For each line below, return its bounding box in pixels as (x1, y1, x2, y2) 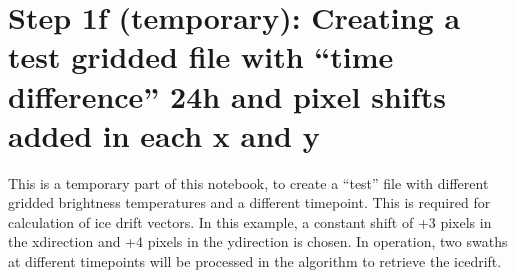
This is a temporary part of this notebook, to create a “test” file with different (8, 172, 489, 193)
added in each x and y (8, 114, 320, 155)
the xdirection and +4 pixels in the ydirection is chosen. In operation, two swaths (8, 231, 508, 252)
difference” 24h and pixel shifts (8, 75, 446, 116)
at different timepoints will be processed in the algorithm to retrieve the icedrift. (8, 251, 502, 272)
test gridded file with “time (8, 36, 394, 77)
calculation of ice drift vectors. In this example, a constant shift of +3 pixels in (8, 211, 492, 232)
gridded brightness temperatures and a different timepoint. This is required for (8, 192, 491, 213)
